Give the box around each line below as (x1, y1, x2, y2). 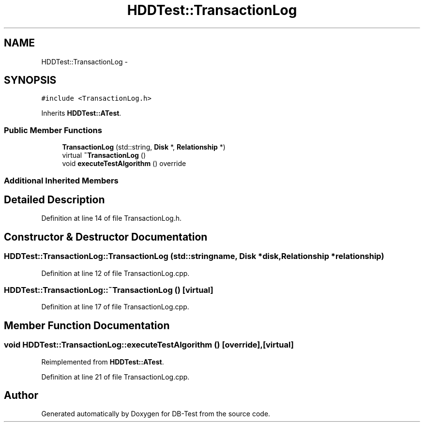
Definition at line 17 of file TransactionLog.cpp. (41, 303, 189, 311)
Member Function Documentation (4, 319, 170, 332)
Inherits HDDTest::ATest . (41, 109, 121, 118)
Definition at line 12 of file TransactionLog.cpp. (41, 269, 190, 277)
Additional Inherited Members (4, 175, 119, 185)
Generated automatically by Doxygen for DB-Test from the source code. (41, 410, 271, 418)
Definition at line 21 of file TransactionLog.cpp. (41, 372, 190, 381)
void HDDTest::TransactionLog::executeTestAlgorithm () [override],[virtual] (4, 340, 294, 350)
